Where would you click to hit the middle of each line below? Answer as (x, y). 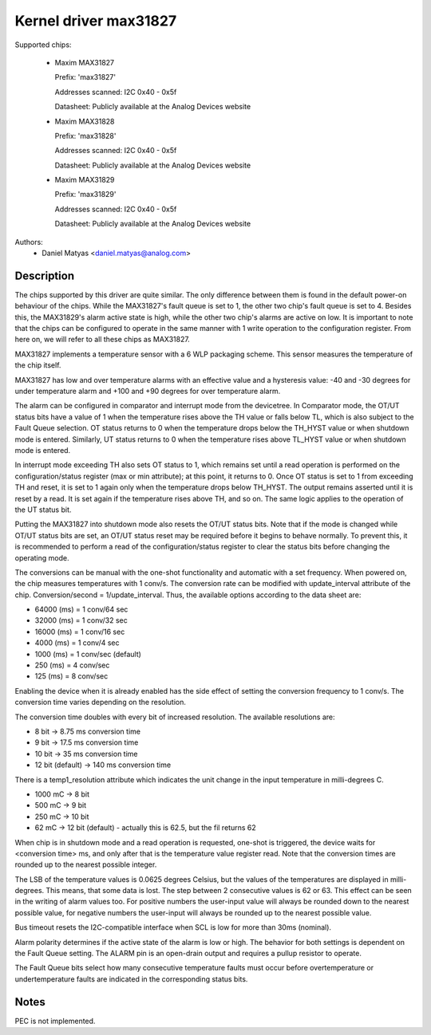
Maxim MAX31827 (85, 62)
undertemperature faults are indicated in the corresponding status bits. (131, 979)
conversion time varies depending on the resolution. (101, 702)
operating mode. (42, 557)
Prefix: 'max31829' (85, 195)
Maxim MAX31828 (85, 121)
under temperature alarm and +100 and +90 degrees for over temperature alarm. (148, 392)
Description (45, 275)
